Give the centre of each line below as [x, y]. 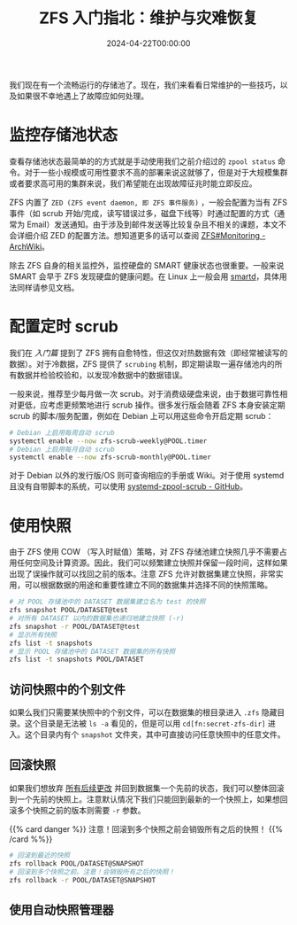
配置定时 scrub [64, 326]
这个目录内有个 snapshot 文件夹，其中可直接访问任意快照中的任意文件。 [155, 735]
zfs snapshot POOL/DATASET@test [69, 610]
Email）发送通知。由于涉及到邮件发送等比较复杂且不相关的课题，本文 [152, 224]
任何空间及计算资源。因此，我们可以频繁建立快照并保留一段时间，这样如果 [152, 563]
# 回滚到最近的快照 [40, 855]
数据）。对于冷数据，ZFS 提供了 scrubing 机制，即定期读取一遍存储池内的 [142, 363]
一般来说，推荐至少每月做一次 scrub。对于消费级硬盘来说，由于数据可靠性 [145, 393]
